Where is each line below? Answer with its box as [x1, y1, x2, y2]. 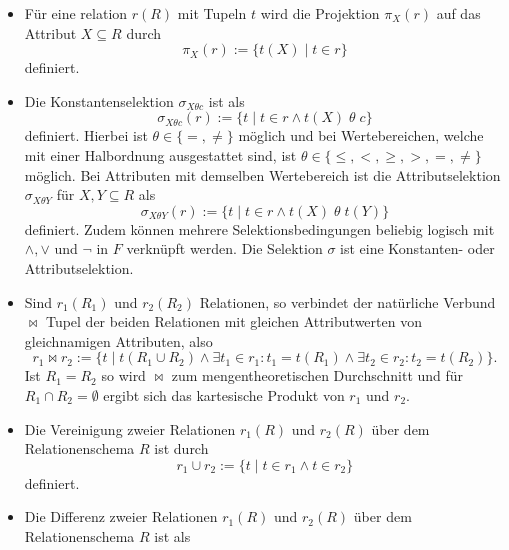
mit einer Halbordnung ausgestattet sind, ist [24, 144, 297, 165]
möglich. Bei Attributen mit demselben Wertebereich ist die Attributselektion [24, 164, 501, 185]
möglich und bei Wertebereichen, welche [238, 125, 484, 146]
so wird [101, 365, 146, 386]
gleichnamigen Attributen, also [24, 330, 213, 351]
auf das [436, 3, 481, 23]
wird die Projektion [260, 3, 380, 23]
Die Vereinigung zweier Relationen [24, 418, 236, 439]
